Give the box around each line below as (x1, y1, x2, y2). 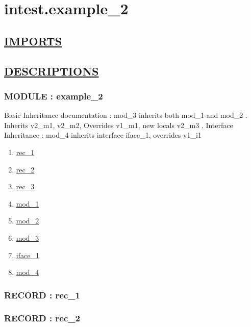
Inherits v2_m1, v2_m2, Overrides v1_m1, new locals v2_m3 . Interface (4, 119, 233, 130)
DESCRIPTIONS (4, 63, 99, 79)
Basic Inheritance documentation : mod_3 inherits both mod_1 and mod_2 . (4, 110, 247, 120)
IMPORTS (4, 33, 62, 48)
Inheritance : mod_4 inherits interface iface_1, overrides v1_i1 (4, 130, 202, 140)
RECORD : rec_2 (4, 312, 80, 324)
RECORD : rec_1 (4, 288, 80, 301)
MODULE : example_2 (4, 89, 103, 102)
